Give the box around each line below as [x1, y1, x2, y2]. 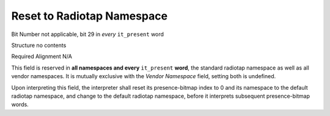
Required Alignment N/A [11, 53, 73, 60]
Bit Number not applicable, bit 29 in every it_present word [11, 31, 164, 38]
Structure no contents [11, 42, 67, 49]
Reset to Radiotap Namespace [11, 9, 168, 23]
